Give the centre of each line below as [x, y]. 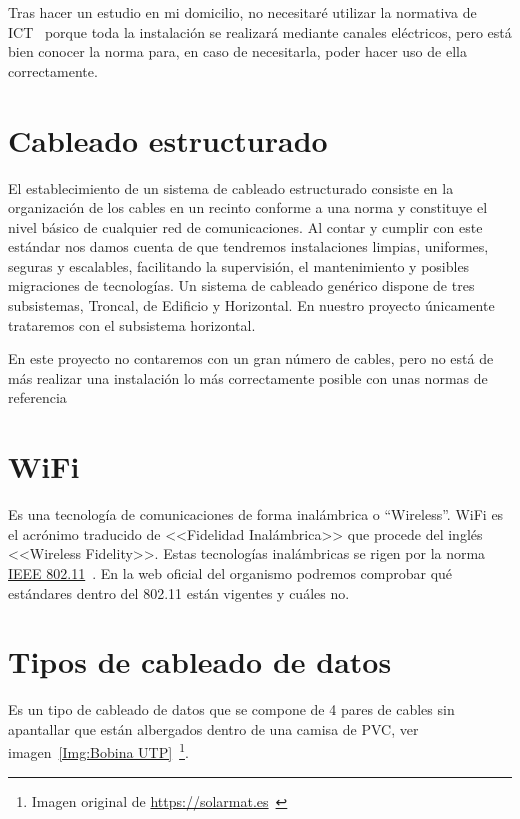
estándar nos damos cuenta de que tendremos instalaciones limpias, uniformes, [248, 246]
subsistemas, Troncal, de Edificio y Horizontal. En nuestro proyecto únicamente [251, 305]
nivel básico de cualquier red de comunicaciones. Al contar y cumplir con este [245, 226]
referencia [37, 397]
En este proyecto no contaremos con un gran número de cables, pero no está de [251, 358]
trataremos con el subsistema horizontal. [132, 324]
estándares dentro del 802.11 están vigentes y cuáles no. [179, 592]
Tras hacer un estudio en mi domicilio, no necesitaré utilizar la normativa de [242, 12]
